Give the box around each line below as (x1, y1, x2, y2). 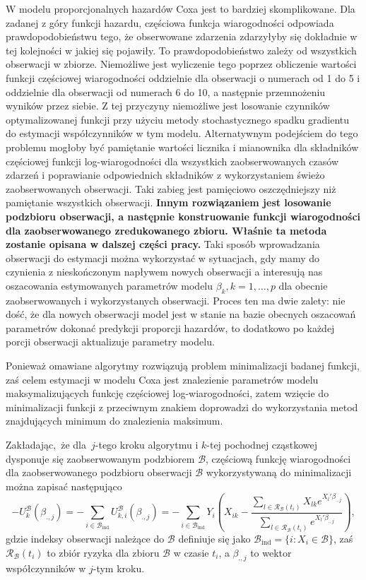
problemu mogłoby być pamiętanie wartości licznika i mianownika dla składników (6, 139, 359, 154)
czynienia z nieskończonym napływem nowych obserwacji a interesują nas (6, 264, 323, 279)
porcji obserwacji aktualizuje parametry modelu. (6, 334, 215, 349)
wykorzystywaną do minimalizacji (206, 465, 352, 480)
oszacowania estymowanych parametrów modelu (6, 278, 213, 292)
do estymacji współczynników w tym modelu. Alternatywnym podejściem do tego (6, 126, 358, 141)
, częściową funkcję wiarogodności (206, 451, 351, 466)
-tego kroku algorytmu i (95, 437, 199, 452)
